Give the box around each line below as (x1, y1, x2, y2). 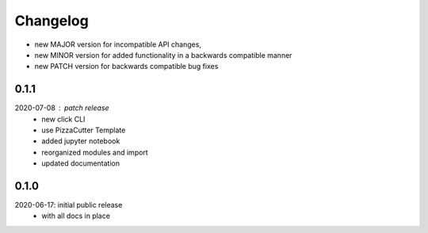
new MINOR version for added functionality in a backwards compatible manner (34, 50, 292, 59)
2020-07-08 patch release (14, 103, 110, 113)
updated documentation (41, 159, 120, 168)
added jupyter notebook (41, 136, 120, 146)
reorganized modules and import (41, 147, 148, 157)
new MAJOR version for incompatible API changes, (34, 40, 202, 49)
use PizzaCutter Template (41, 125, 126, 135)
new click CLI (41, 114, 86, 124)
